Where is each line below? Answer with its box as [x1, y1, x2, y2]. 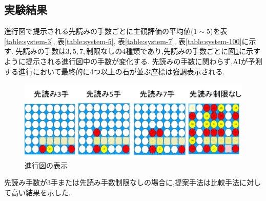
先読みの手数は [15, 46, 66, 56]
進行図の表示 [25, 159, 68, 170]
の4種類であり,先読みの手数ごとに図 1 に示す [115, 46, 261, 56]
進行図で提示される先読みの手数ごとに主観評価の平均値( [4, 26, 194, 36]
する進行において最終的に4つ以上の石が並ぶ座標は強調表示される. [4, 66, 225, 76]
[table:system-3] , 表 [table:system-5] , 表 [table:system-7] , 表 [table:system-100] [4, 35, 242, 46]
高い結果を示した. [11, 187, 71, 197]
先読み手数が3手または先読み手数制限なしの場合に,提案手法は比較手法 [4, 177, 239, 188]
